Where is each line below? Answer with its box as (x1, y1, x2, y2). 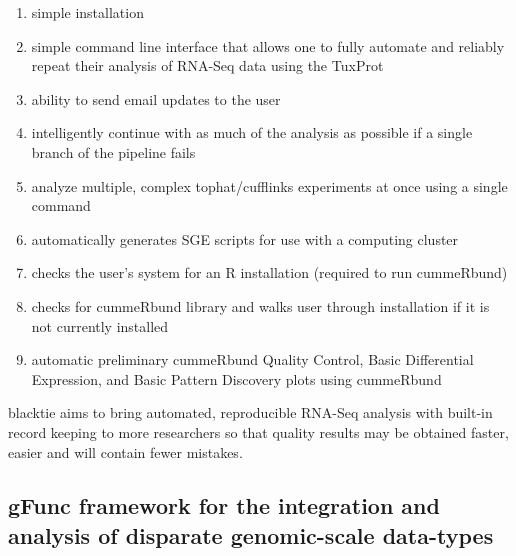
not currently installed (31, 315, 169, 336)
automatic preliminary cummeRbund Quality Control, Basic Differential (31, 349, 474, 370)
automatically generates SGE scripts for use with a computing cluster (31, 228, 459, 249)
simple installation (31, 2, 144, 22)
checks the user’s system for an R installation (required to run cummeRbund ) (31, 262, 508, 283)
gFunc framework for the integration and (8, 490, 440, 521)
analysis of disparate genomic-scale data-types (8, 519, 494, 550)
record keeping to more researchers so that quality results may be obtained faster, (8, 421, 509, 442)
